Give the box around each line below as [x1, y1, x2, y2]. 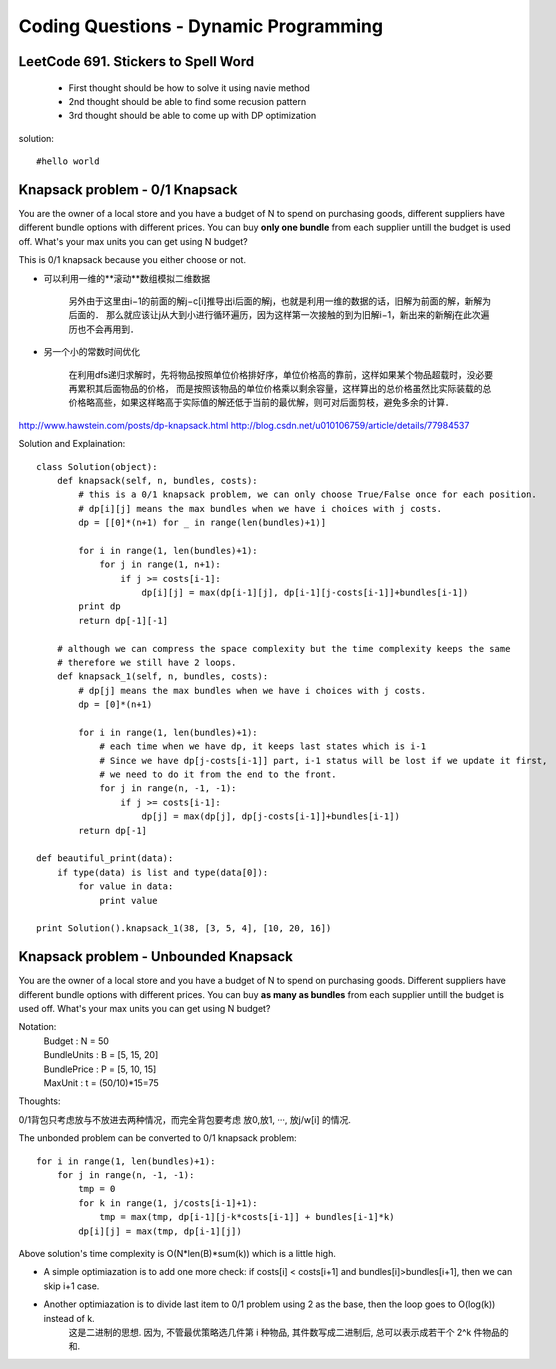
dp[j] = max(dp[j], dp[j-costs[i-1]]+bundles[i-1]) [141, 811, 400, 822]
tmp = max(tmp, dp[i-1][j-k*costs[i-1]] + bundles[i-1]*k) [99, 1211, 395, 1223]
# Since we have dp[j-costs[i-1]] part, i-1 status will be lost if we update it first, [99, 755, 548, 766]
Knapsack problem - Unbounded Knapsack [18, 948, 294, 965]
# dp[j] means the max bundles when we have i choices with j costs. [78, 685, 427, 696]
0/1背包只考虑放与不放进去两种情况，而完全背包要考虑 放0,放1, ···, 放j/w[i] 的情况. [18, 1113, 352, 1125]
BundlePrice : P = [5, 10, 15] [43, 1063, 157, 1075]
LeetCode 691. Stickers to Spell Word [18, 53, 255, 70]
